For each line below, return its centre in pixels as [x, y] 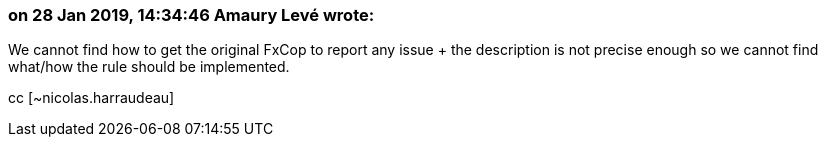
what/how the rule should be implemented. [149, 67]
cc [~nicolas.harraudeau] [91, 98]
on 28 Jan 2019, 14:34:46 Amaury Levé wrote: [191, 15]
